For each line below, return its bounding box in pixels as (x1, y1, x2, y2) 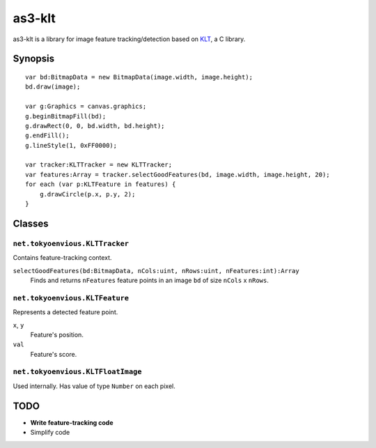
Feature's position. (30, 330, 84, 339)
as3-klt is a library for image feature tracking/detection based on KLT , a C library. (13, 35, 246, 43)
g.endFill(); (25, 132, 70, 139)
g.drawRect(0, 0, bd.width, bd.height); (25, 122, 165, 130)
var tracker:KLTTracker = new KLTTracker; (25, 161, 173, 169)
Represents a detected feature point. (13, 308, 118, 316)
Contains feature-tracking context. (13, 254, 112, 262)
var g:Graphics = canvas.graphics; (25, 102, 147, 111)
